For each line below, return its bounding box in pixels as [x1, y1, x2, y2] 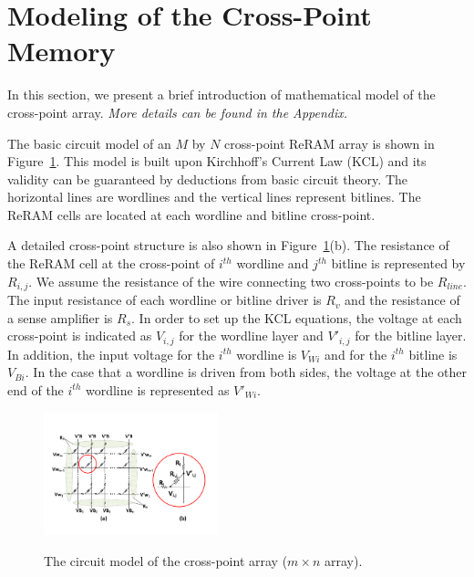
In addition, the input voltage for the [7, 344, 215, 363]
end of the [7, 380, 64, 399]
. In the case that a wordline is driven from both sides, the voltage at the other [25, 362, 467, 382]
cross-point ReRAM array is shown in [224, 133, 435, 152]
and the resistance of [345, 290, 460, 309]
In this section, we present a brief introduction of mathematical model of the [7, 85, 436, 104]
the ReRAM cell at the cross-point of [7, 254, 215, 273]
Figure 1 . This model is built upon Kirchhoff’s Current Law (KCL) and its [7, 152, 427, 171]
